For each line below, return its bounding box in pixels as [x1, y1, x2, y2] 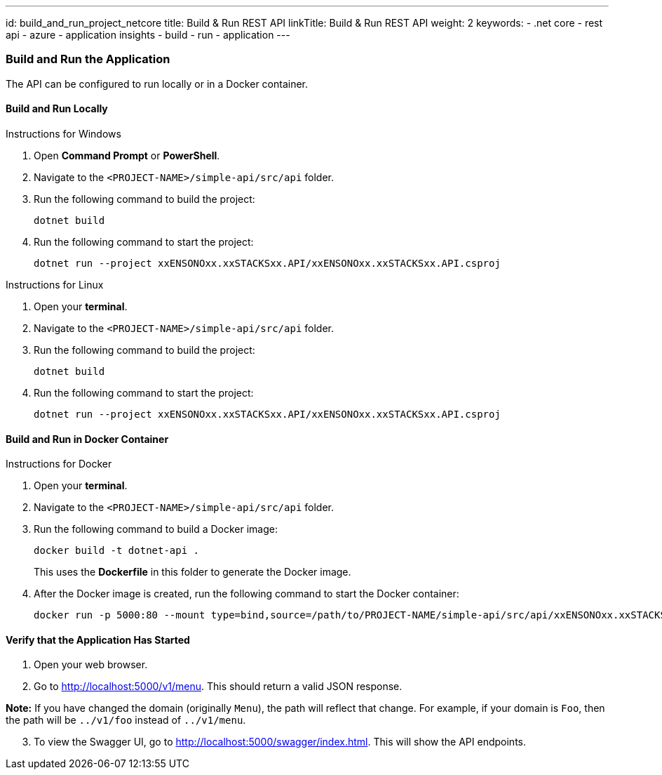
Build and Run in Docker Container [6, 432, 169, 445]
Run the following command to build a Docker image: [34, 523, 278, 536]
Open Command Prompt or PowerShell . [34, 149, 220, 161]
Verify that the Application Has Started [6, 633, 190, 646]
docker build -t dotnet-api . [34, 545, 200, 557]
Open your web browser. [34, 658, 148, 671]
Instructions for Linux [6, 278, 104, 291]
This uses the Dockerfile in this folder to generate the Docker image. [34, 566, 351, 578]
